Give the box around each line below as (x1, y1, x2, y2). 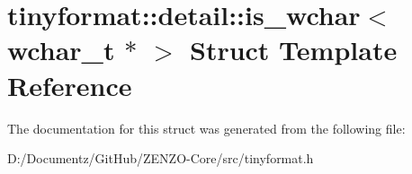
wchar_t (7, 31, 115, 68)
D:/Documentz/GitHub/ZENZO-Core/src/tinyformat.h (7, 149, 314, 168)
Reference (7, 66, 132, 103)
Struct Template (189, 31, 398, 68)
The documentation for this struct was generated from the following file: (7, 118, 406, 137)
